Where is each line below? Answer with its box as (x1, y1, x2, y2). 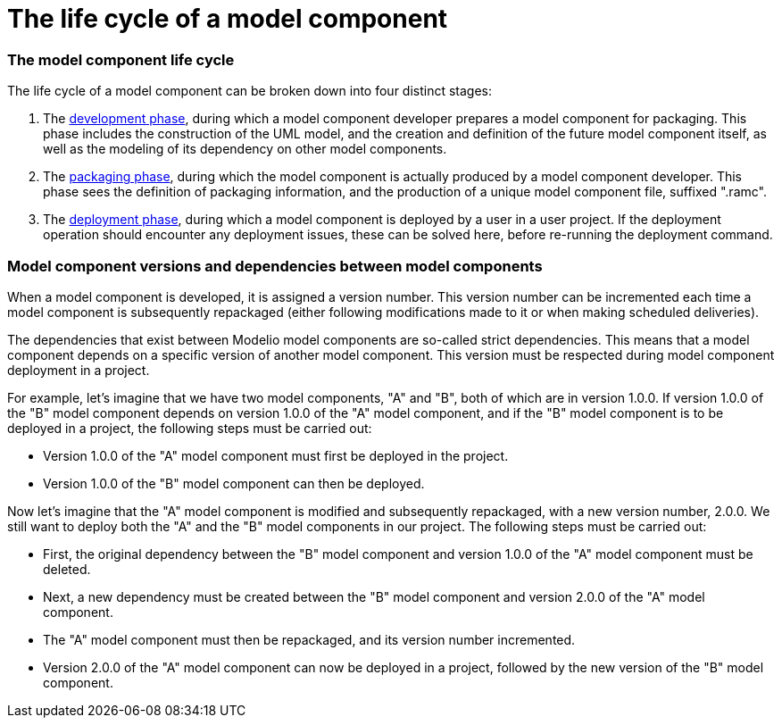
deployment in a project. (7, 362, 150, 378)
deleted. (43, 561, 91, 577)
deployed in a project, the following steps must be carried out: (7, 420, 372, 436)
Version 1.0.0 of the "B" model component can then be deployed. (43, 475, 425, 491)
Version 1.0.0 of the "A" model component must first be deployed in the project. (43, 447, 509, 463)
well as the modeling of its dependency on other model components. (43, 141, 447, 157)
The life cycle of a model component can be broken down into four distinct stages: (7, 83, 493, 99)
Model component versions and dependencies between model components (7, 256, 543, 275)
